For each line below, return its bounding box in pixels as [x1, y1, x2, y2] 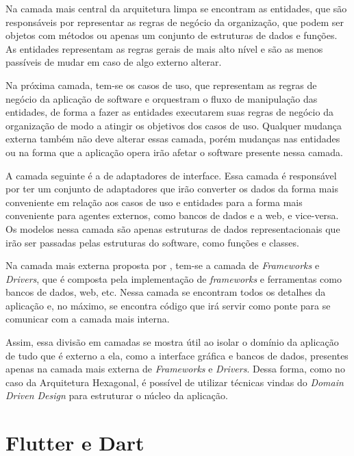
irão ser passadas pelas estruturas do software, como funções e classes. [5, 235, 299, 249]
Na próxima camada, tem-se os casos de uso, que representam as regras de [5, 77, 317, 92]
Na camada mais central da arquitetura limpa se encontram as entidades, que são [5, 1, 347, 15]
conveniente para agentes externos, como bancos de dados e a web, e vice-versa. [5, 208, 339, 223]
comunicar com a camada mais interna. [5, 312, 170, 326]
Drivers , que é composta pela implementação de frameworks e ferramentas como [5, 271, 342, 286]
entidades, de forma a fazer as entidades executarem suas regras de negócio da [5, 105, 333, 119]
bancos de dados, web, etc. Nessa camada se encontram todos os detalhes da [5, 285, 326, 299]
